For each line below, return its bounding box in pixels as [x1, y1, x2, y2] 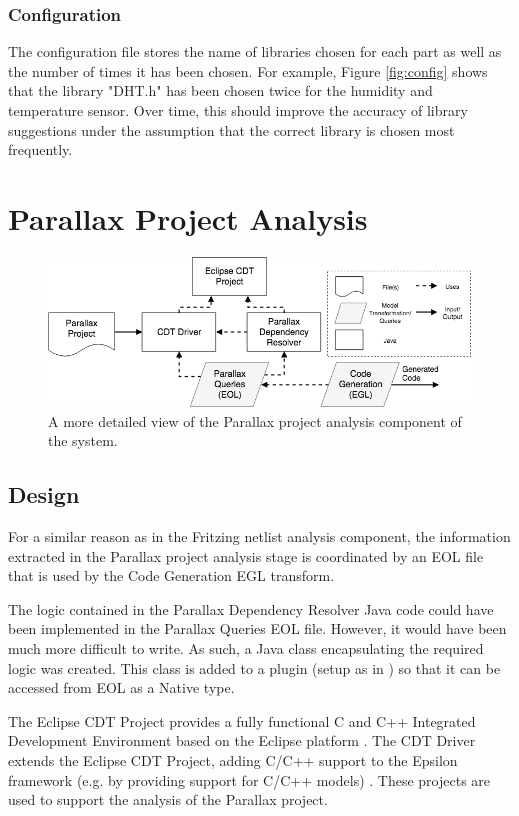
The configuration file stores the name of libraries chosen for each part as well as [8, 41, 502, 62]
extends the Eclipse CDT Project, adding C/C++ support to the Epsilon [8, 749, 458, 770]
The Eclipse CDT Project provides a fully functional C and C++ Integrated [8, 710, 476, 731]
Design [8, 479, 80, 510]
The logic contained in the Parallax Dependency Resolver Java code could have [8, 598, 494, 619]
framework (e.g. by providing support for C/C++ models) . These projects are [8, 769, 491, 790]
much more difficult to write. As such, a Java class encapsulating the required [8, 637, 484, 658]
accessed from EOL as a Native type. [8, 677, 235, 698]
